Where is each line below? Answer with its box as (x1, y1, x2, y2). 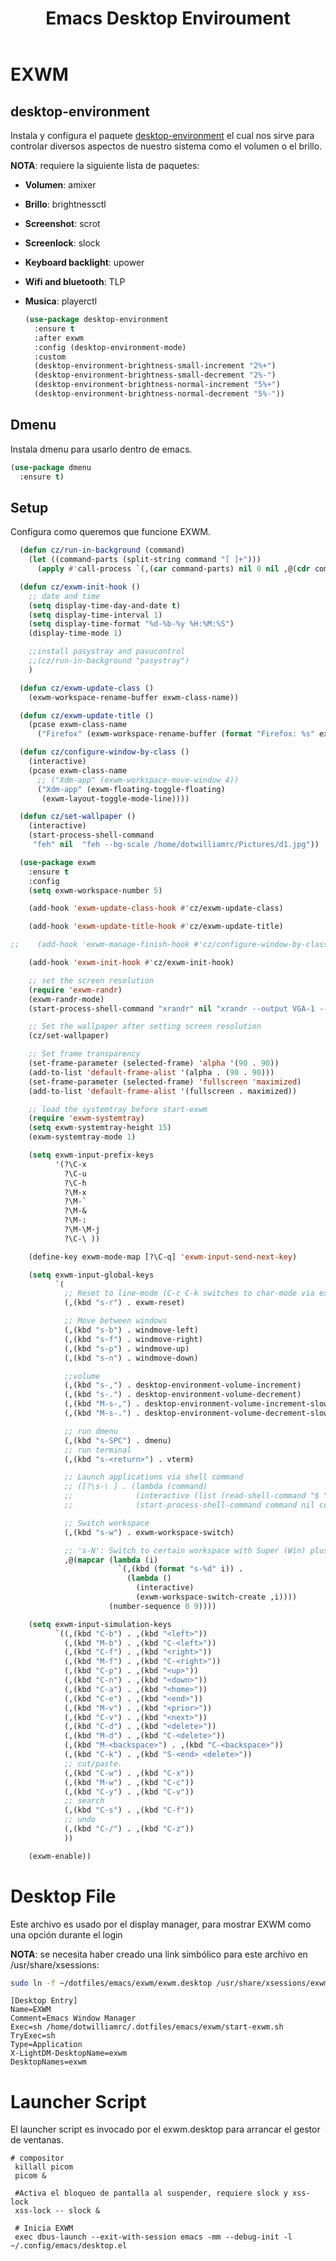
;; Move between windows (63, 1316, 168, 1326)
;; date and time (28, 591, 101, 601)
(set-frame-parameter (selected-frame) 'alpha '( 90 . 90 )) (28, 1058, 280, 1068)
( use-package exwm (19, 857, 97, 867)
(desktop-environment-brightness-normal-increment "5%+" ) (34, 380, 281, 390)
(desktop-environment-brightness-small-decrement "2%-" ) (34, 370, 277, 381)
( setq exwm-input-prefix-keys (28, 1150, 155, 1160)
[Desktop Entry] (10, 1996, 78, 2006)
